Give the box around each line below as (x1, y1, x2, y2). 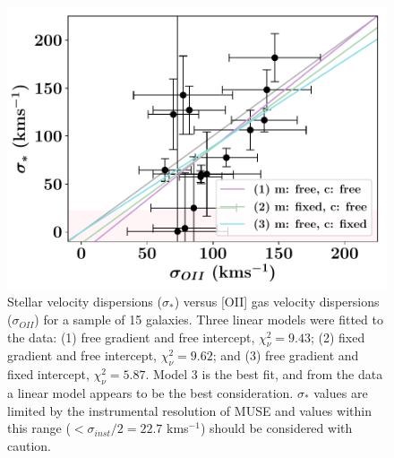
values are (313, 384, 368, 402)
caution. (7, 436, 52, 454)
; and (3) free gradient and (212, 346, 359, 365)
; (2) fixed (310, 327, 365, 346)
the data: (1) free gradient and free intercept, (7, 327, 255, 346)
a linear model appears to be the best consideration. (7, 384, 294, 402)
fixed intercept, (7, 365, 90, 384)
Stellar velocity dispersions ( (7, 292, 162, 311)
